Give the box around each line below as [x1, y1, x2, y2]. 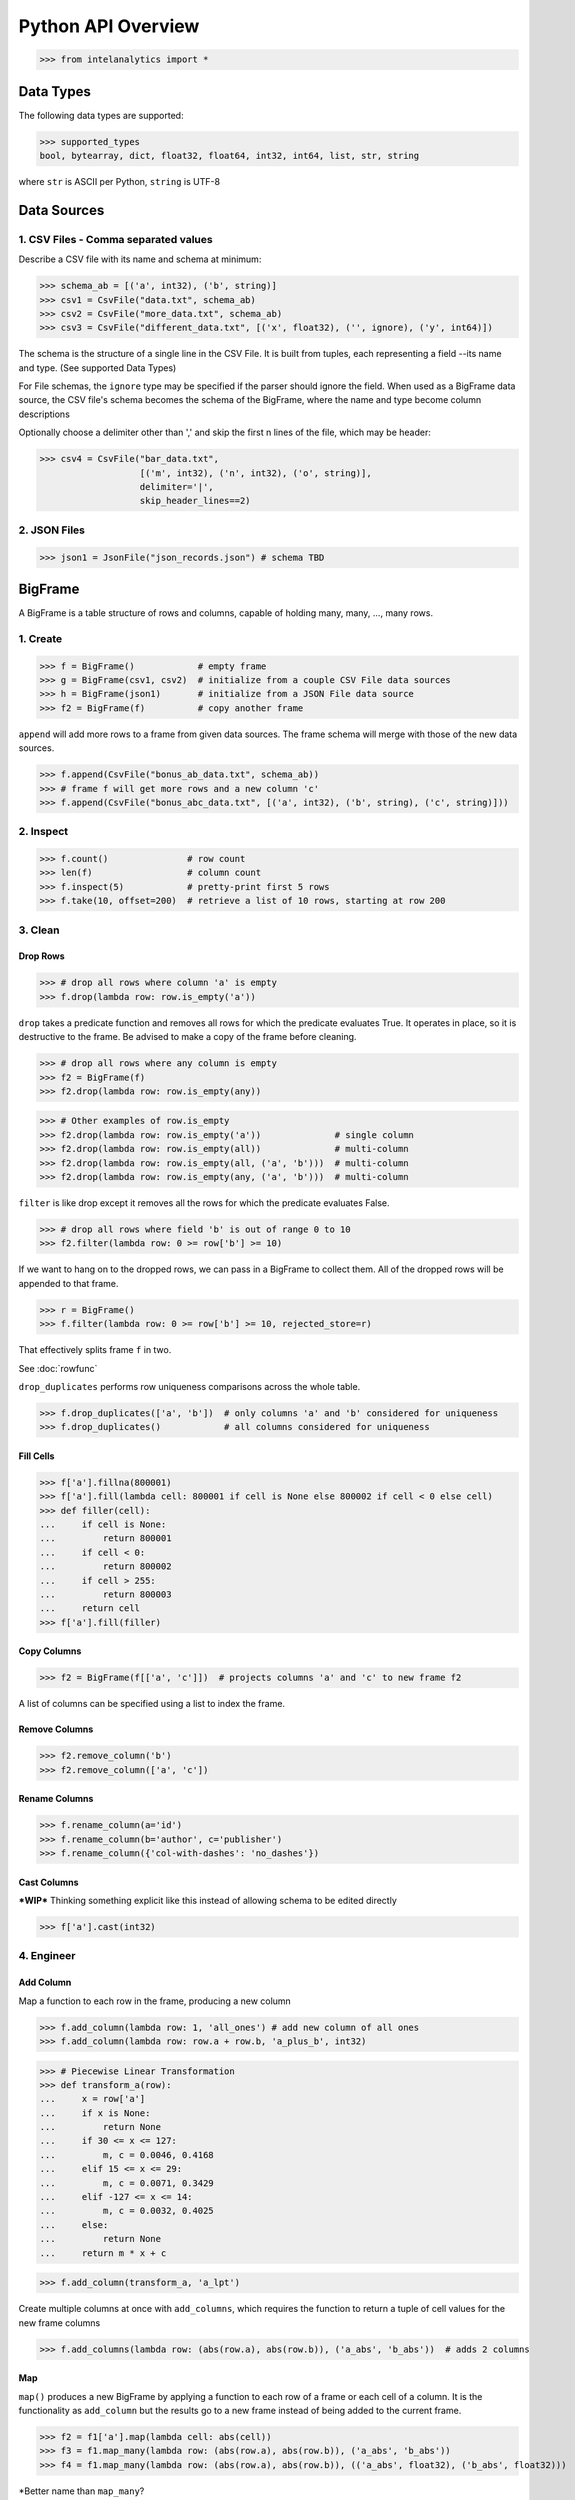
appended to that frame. [18, 1277, 119, 1289]
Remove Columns [18, 1723, 94, 1735]
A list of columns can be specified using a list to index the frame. [18, 1698, 285, 1710]
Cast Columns [18, 1876, 79, 1888]
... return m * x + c [39, 2247, 167, 2259]
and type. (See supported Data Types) [18, 361, 177, 374]
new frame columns [18, 2316, 101, 2329]
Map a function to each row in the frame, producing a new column [18, 1995, 292, 2007]
